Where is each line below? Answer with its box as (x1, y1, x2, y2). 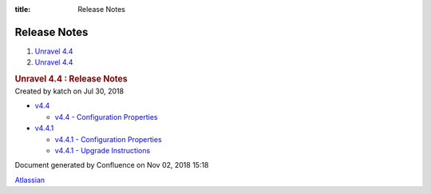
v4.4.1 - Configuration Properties (54, 134, 163, 144)
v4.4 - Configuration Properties (54, 112, 158, 121)
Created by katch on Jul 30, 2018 (14, 86, 124, 96)
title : (14, 5, 31, 14)
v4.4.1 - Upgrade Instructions (54, 145, 151, 155)
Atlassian (14, 175, 45, 184)
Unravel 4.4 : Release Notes (14, 73, 128, 85)
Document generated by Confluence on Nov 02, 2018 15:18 (14, 160, 209, 170)
